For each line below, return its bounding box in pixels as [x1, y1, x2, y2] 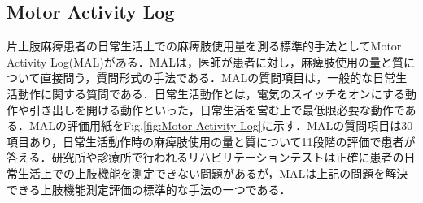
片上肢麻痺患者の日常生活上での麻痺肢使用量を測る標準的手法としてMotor [7, 37, 402, 54]
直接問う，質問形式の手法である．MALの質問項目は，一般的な [40, 69, 373, 86]
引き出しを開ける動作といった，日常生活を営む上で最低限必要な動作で [28, 101, 405, 118]
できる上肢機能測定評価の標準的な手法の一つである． [7, 180, 291, 197]
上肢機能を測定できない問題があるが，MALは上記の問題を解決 [74, 164, 408, 181]
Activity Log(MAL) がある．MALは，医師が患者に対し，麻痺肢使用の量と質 [7, 53, 403, 70]
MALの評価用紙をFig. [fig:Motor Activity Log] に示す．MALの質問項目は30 [28, 117, 413, 134]
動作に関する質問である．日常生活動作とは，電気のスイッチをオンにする [17, 84, 405, 101]
